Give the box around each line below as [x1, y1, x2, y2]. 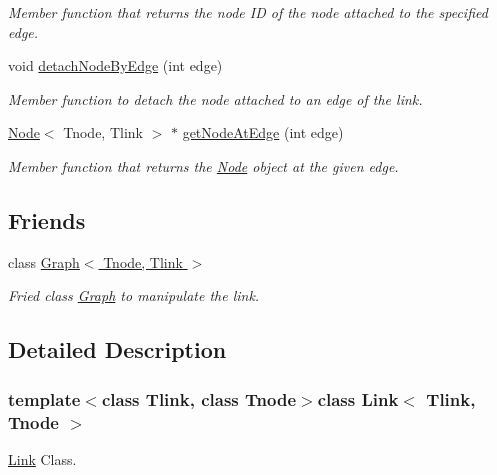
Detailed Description [8, 334, 227, 365]
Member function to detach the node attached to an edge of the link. [8, 88, 423, 109]
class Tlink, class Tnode [101, 386, 297, 411]
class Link [317, 386, 399, 411]
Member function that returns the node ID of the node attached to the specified [8, 2, 488, 22]
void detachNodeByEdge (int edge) [8, 55, 223, 76]
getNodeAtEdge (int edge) [182, 122, 344, 143]
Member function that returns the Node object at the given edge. [8, 155, 399, 176]
